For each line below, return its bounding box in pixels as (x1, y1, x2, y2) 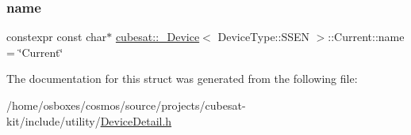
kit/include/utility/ (6, 112, 101, 129)
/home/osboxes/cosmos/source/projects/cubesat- (6, 97, 246, 113)
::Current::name (328, 28, 405, 45)
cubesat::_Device (115, 28, 200, 45)
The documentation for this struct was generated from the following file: (6, 70, 358, 87)
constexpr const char (6, 28, 107, 45)
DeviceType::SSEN (217, 28, 310, 45)
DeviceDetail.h (100, 112, 172, 129)
